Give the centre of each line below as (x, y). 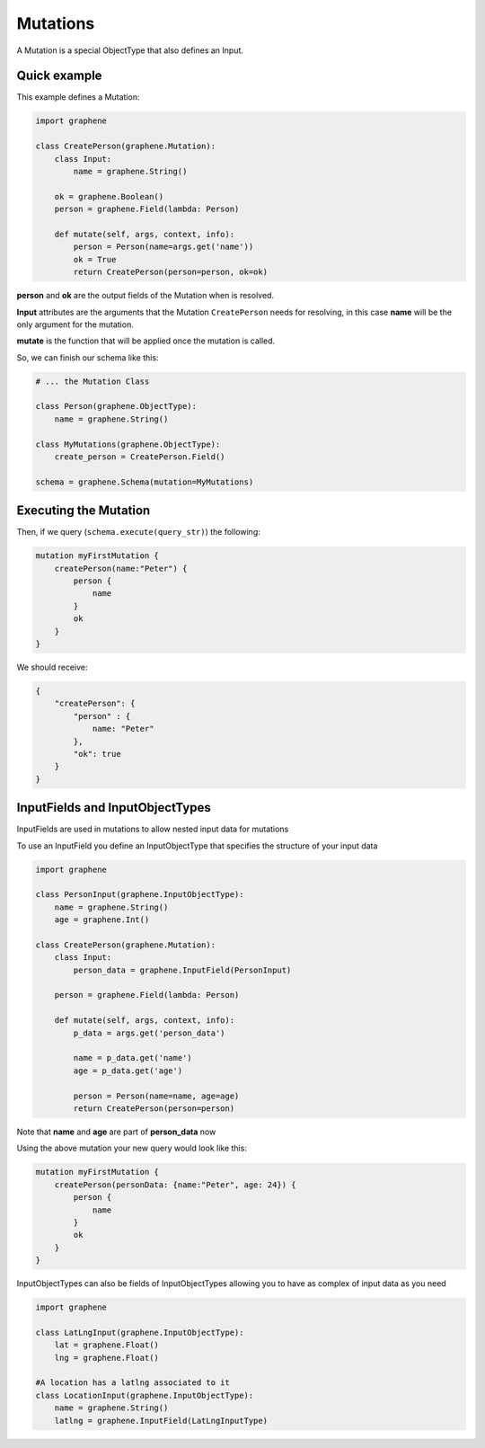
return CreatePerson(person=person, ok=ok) (171, 272)
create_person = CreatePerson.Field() (140, 457)
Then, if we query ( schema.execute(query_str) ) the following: (138, 532)
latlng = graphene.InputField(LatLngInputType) (161, 1421)
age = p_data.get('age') (128, 1070)
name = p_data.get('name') (132, 1058)
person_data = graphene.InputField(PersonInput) (182, 970)
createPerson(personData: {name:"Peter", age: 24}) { (175, 1185)
